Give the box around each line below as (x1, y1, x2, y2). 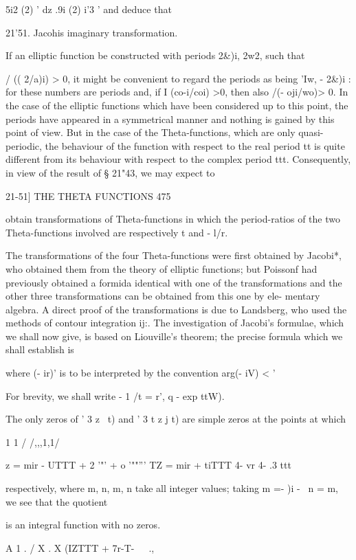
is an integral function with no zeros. (5, 517, 161, 532)
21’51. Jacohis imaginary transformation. (5, 25, 178, 39)
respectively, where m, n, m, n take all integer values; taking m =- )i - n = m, (5, 481, 338, 495)
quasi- (298, 125, 324, 139)
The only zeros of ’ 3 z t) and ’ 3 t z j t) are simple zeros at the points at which (5, 412, 346, 426)
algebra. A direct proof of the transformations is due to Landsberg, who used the (5, 302, 347, 316)
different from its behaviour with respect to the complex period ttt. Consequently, (5, 152, 351, 166)
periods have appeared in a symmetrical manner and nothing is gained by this (5, 111, 335, 126)
